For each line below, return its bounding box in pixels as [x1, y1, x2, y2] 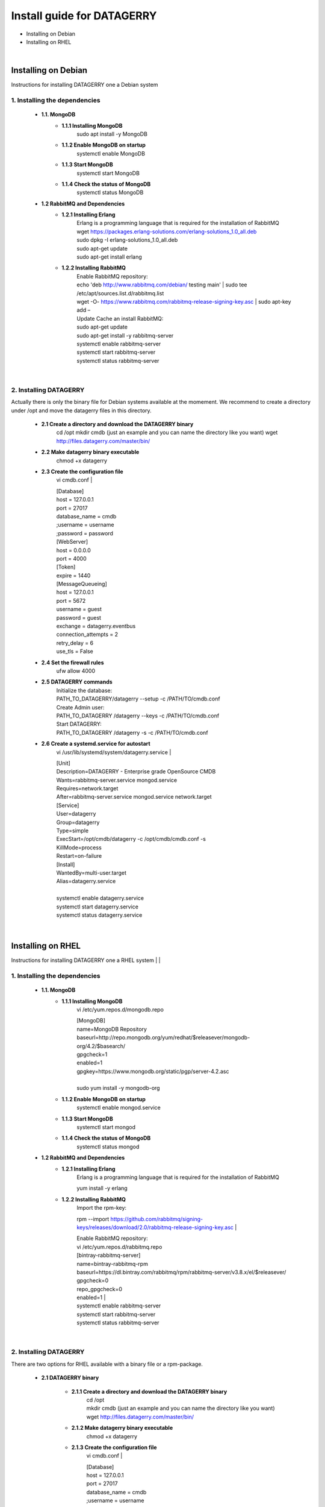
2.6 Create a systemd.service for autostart [41, 740, 150, 747]
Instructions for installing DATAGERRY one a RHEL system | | [11, 957, 161, 964]
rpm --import [76, 1215, 110, 1222]
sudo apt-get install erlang [76, 253, 143, 260]
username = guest [56, 606, 102, 613]
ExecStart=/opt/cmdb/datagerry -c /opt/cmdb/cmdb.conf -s [56, 835, 206, 843]
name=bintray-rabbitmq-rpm [76, 1260, 149, 1267]
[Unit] [56, 760, 70, 767]
